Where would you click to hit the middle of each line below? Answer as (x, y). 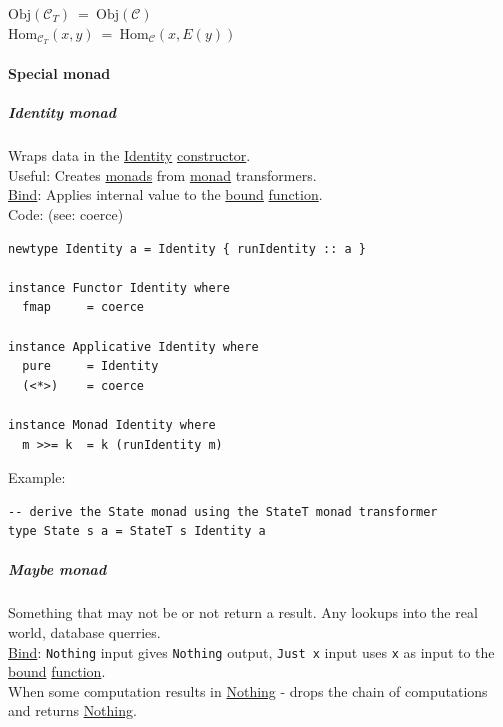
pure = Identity (90, 366)
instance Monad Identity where (112, 424)
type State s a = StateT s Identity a (137, 531)
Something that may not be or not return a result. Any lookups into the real (243, 612)
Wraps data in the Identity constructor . (129, 155)
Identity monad (62, 112)
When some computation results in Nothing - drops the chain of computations (248, 690)
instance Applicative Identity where (133, 346)
